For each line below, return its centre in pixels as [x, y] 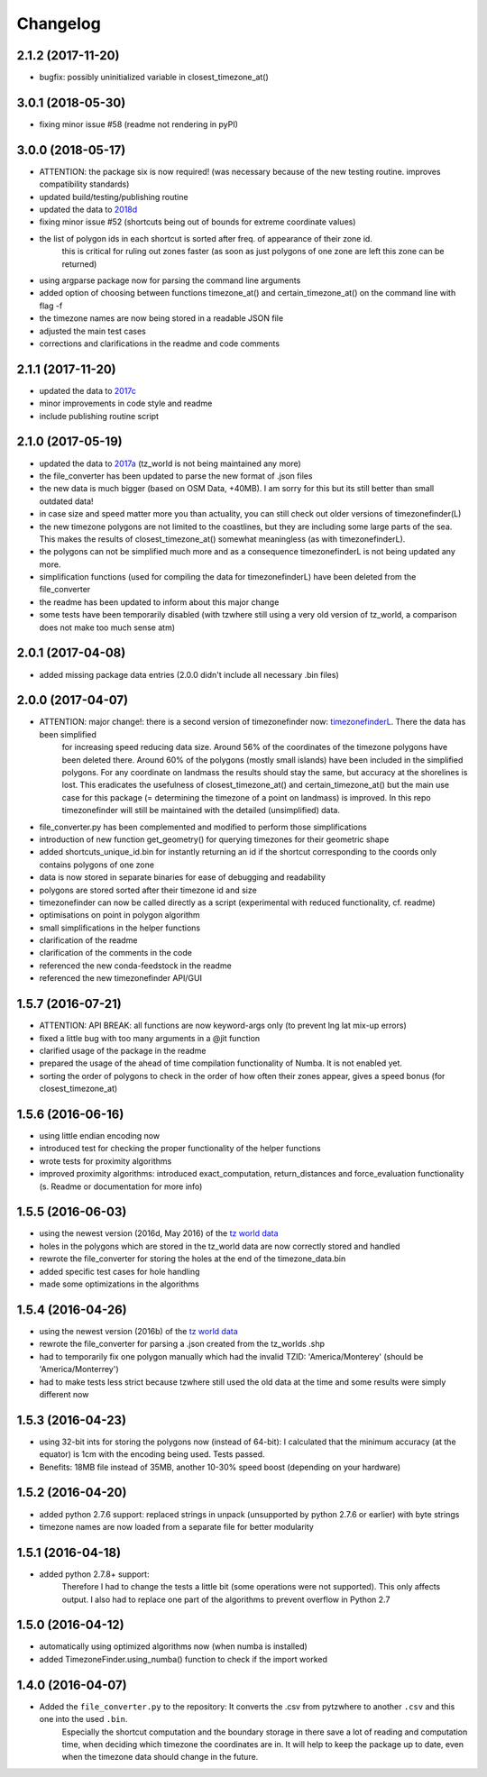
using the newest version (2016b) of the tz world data [138, 1331]
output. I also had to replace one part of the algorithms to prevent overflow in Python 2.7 [226, 1599]
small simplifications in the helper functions [120, 928]
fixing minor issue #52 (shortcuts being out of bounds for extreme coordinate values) [198, 222]
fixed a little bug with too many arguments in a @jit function [150, 1038]
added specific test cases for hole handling [119, 1271]
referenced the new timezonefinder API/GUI [121, 978]
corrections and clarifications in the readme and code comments [159, 343]
